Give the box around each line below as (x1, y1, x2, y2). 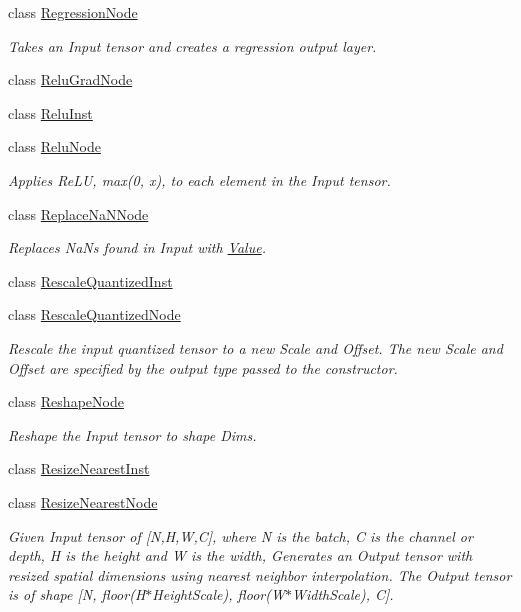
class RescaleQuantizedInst (8, 270, 173, 291)
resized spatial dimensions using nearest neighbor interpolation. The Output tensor (8, 564, 512, 585)
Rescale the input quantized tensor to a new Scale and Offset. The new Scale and (8, 337, 503, 358)
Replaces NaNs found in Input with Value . (8, 237, 266, 258)
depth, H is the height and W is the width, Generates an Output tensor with (8, 545, 473, 566)
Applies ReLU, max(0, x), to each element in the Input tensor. (8, 169, 391, 190)
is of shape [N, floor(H (8, 584, 146, 605)
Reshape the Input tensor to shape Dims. (8, 424, 257, 445)
